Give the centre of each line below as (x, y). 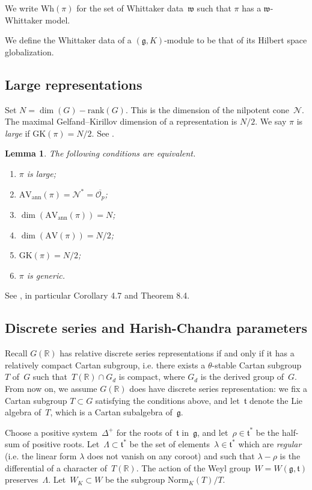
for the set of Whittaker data (130, 8)
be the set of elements (170, 444)
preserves (22, 479)
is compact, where (152, 377)
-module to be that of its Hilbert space (236, 40)
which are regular (270, 444)
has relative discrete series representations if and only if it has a (177, 353)
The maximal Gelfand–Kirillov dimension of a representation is (121, 121)
